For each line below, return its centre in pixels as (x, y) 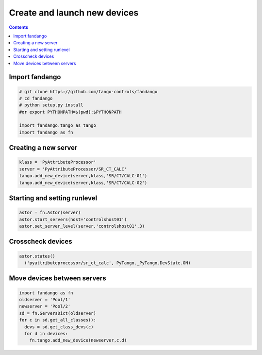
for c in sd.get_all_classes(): (58, 320)
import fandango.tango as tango (58, 126)
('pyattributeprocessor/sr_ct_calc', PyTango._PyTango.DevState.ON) (108, 263)
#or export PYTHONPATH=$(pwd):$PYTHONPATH (70, 112)
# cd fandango (36, 98)
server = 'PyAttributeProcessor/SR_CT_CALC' (73, 169)
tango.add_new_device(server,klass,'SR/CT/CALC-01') (83, 176)
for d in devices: (46, 333)
